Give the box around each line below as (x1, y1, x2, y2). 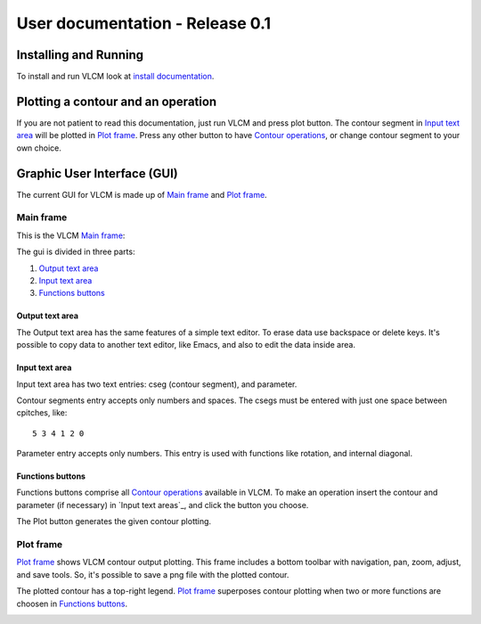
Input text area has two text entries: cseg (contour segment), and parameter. (16, 379, 298, 390)
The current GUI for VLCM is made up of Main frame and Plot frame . (16, 189, 267, 200)
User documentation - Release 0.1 (16, 13, 272, 33)
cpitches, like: (16, 407, 68, 418)
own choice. (16, 143, 62, 153)
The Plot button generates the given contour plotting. (16, 516, 212, 527)
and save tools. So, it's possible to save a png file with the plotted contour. (16, 569, 289, 579)
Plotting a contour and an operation (16, 94, 217, 109)
